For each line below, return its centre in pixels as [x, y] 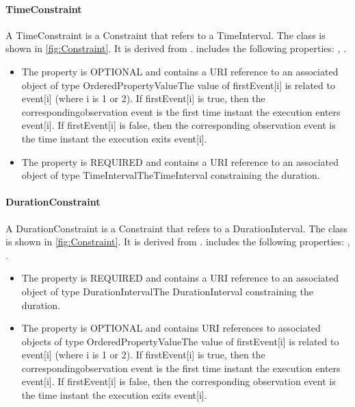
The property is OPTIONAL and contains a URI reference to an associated [180, 71]
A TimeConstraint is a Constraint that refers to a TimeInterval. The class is [166, 35]
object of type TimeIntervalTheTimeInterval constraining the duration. [171, 175]
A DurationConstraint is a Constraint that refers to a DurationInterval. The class [177, 228]
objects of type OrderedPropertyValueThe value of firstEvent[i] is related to [180, 341]
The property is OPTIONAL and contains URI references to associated [171, 328]
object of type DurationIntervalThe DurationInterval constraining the [167, 291]
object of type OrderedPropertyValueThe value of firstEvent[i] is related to [178, 85]
